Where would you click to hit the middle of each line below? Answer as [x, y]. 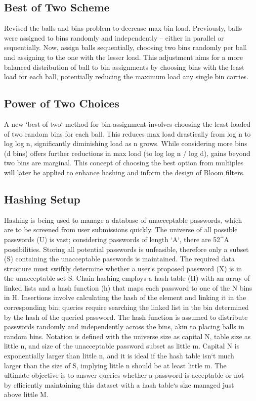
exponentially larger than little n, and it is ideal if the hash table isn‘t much [119, 356]
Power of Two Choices [62, 103]
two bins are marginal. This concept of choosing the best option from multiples [124, 163]
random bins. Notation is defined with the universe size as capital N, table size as [128, 336]
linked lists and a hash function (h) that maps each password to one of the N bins [128, 287]
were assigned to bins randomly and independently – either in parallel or [114, 37]
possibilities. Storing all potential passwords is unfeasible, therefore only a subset [127, 249]
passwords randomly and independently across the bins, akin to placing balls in [124, 326]
